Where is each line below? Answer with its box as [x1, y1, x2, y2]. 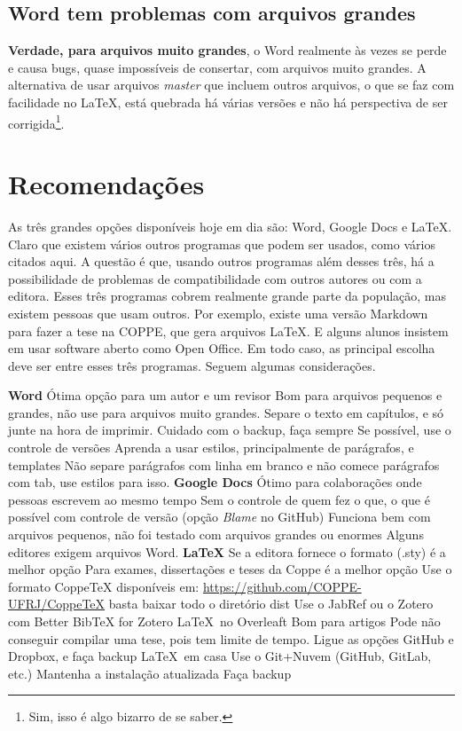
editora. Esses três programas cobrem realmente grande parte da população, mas [8, 287, 447, 305]
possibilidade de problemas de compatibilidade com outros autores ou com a [8, 269, 422, 287]
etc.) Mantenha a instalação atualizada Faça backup [8, 664, 292, 682]
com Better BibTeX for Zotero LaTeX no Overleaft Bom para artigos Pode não [8, 612, 441, 631]
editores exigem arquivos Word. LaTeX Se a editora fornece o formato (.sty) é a [8, 542, 446, 561]
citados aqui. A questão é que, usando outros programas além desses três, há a [8, 252, 435, 271]
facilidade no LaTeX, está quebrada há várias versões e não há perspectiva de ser [8, 92, 448, 111]
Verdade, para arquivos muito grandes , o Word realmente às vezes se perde [8, 41, 447, 59]
